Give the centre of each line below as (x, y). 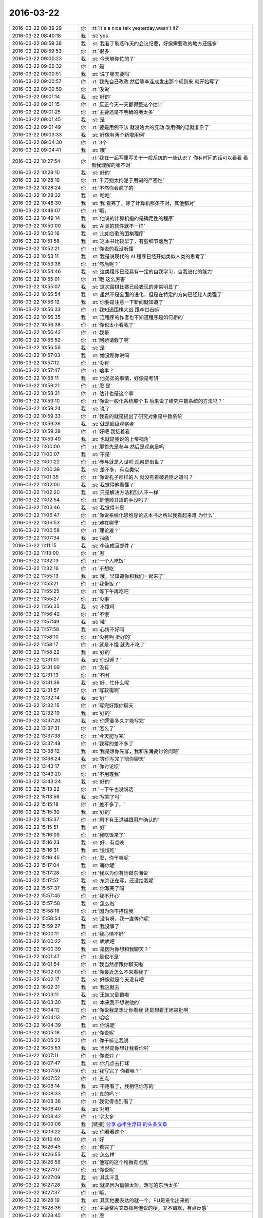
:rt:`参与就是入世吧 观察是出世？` (128, 462)
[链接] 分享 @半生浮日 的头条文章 (129, 1124)
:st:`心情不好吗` (109, 629)
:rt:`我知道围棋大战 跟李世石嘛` (126, 309)
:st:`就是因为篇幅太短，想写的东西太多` (135, 1185)
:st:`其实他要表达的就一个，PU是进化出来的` (141, 1200)
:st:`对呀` (101, 1109)
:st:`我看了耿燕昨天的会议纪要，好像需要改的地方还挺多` (155, 43)
